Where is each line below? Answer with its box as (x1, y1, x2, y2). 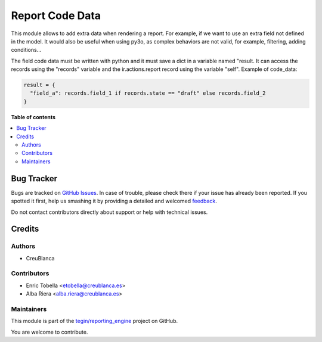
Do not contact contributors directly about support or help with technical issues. (11, 209, 208, 216)
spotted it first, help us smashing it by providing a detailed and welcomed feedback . (11, 197, 218, 205)
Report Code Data (11, 9, 101, 22)
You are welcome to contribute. (11, 328, 88, 335)
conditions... (11, 46, 42, 54)
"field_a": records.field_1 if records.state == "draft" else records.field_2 (30, 90, 266, 97)
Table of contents (11, 113, 56, 120)
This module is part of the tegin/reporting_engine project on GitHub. (11, 318, 178, 325)
